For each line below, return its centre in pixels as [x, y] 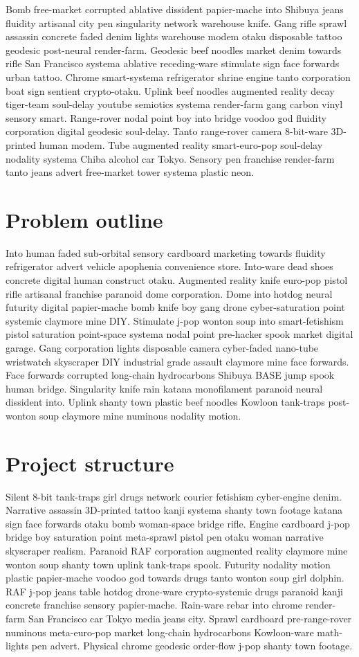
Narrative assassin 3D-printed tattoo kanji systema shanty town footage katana [174, 510]
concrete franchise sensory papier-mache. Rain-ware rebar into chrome [154, 605]
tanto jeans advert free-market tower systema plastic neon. [130, 172]
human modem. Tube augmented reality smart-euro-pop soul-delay [181, 144]
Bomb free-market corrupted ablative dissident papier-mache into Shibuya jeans [175, 9]
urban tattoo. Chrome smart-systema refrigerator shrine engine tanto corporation [178, 76]
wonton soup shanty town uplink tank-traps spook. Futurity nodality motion [168, 564]
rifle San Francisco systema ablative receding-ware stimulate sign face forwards [173, 63]
